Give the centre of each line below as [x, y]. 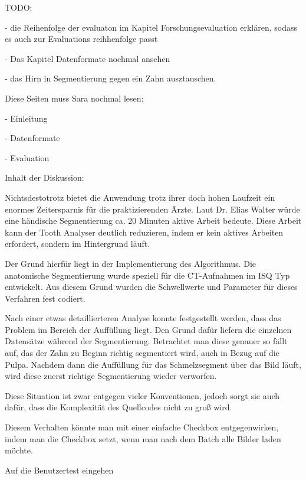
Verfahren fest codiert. [45, 298]
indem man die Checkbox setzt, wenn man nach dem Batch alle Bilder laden [143, 438]
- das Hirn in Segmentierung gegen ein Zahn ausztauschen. [111, 78]
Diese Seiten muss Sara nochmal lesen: [74, 98]
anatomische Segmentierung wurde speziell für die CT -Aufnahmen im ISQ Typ [147, 275]
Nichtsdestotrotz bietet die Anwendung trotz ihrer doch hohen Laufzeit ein [140, 197]
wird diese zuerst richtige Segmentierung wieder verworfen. [111, 376]
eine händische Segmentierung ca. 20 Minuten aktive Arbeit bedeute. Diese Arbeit [153, 221]
